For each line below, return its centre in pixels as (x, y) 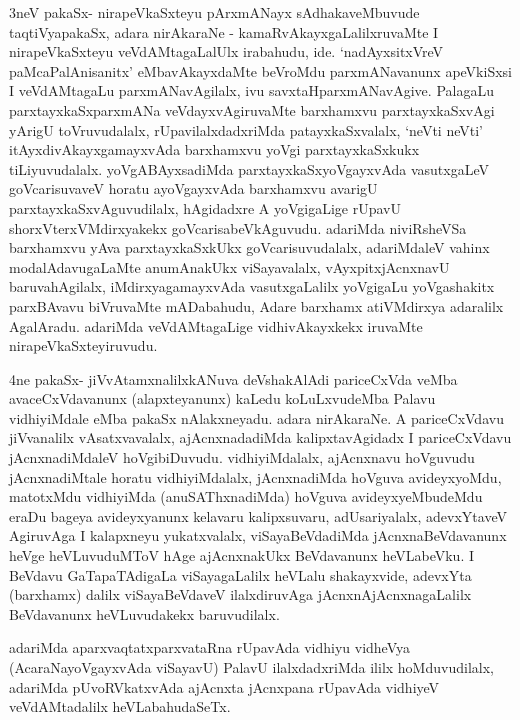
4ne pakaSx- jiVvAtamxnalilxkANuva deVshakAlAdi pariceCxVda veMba (233, 378)
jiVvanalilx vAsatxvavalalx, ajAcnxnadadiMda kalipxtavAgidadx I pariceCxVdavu (260, 437)
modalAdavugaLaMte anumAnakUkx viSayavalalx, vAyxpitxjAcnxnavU (229, 266)
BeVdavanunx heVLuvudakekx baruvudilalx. (144, 613)
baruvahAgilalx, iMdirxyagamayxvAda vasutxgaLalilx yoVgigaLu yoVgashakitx (252, 286)
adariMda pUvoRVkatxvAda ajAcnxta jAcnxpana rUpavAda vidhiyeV (224, 686)
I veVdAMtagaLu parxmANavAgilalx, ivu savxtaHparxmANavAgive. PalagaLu (251, 90)
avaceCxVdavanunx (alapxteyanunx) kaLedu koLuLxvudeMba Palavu (222, 398)
